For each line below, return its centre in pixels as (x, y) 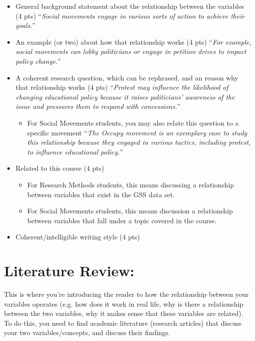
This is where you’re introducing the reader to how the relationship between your (127, 294)
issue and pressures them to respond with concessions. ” (98, 106)
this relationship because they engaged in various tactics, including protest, (139, 142)
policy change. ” (38, 61)
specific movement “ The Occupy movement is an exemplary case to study (137, 132)
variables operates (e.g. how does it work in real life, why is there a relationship (124, 303)
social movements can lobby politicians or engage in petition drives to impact (131, 51)
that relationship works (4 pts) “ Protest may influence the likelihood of (122, 87)
